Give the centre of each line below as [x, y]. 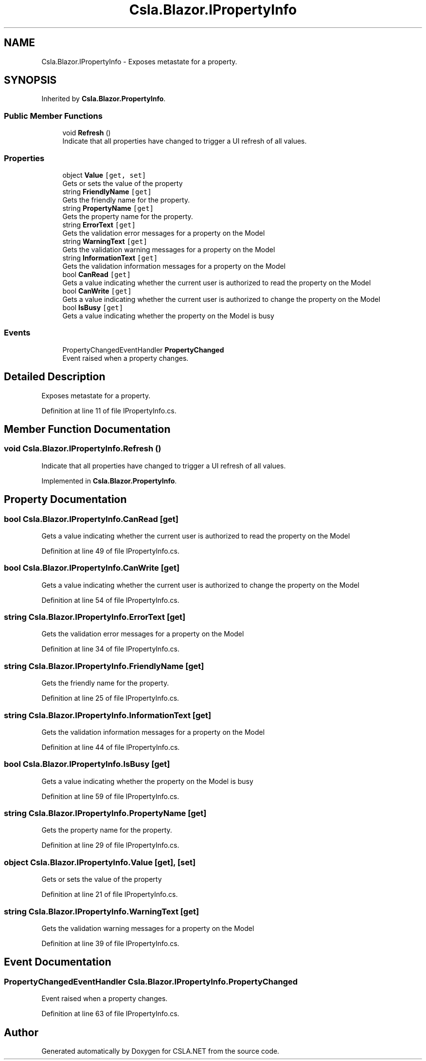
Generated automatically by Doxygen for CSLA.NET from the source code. [160, 1051]
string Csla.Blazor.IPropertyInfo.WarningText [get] [102, 911]
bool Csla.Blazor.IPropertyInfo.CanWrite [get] [92, 568]
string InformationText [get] [110, 258]
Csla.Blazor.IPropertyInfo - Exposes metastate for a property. [139, 61]
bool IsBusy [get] [93, 307]
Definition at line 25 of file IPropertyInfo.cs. [110, 698]
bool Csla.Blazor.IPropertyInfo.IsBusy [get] [87, 764]
